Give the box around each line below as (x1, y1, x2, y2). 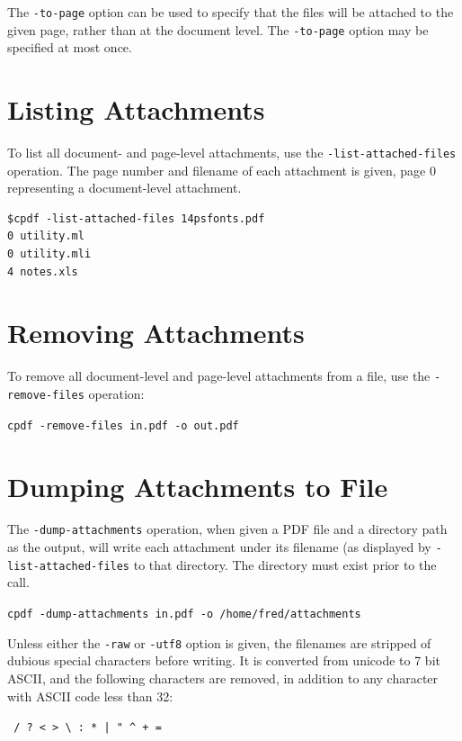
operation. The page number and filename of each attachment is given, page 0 (7, 160, 436, 179)
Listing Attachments (7, 91, 265, 128)
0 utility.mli (7, 248, 92, 261)
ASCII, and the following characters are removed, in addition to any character (7, 668, 439, 687)
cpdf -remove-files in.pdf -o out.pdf (7, 419, 239, 432)
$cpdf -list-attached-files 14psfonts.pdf (7, 212, 265, 225)
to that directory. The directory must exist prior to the (133, 555, 437, 574)
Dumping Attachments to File (7, 467, 388, 504)
